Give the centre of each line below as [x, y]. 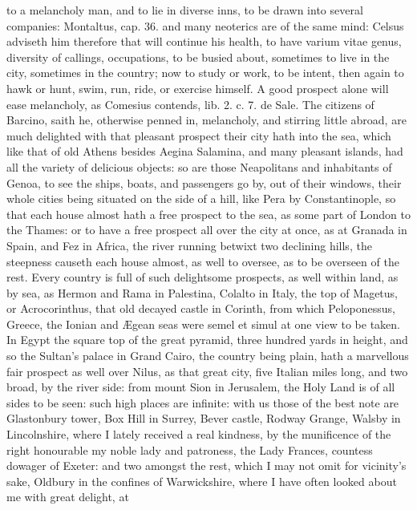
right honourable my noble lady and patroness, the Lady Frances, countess [190, 449]
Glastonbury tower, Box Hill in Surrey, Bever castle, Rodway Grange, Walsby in [204, 418]
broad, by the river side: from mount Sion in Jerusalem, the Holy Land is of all [201, 387]
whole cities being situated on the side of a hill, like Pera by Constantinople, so [201, 198]
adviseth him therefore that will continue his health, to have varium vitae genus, [204, 41]
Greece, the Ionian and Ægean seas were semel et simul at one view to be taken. [203, 324]
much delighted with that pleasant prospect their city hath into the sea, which [199, 135]
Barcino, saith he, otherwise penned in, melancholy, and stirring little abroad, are [206, 120]
